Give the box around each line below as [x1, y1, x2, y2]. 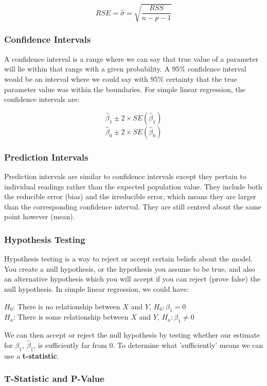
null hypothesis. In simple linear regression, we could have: [4, 283, 189, 294]
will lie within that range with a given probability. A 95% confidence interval [4, 63, 246, 74]
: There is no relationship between [13, 301, 120, 311]
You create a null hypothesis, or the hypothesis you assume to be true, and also [4, 263, 255, 274]
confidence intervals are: [4, 94, 80, 104]
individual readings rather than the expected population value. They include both [4, 181, 262, 191]
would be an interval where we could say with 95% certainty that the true [4, 73, 237, 84]
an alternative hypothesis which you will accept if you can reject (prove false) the [4, 273, 261, 284]
